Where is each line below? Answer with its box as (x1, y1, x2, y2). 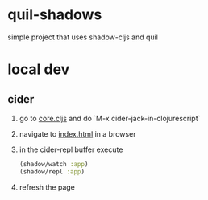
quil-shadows (7, 6, 102, 24)
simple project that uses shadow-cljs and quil (7, 32, 159, 42)
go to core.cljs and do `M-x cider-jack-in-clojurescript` (19, 113, 201, 123)
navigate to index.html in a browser (19, 129, 136, 138)
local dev (7, 60, 70, 79)
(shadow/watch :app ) (19, 160, 89, 168)
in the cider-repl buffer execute (19, 145, 123, 154)
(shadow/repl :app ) (19, 167, 85, 176)
